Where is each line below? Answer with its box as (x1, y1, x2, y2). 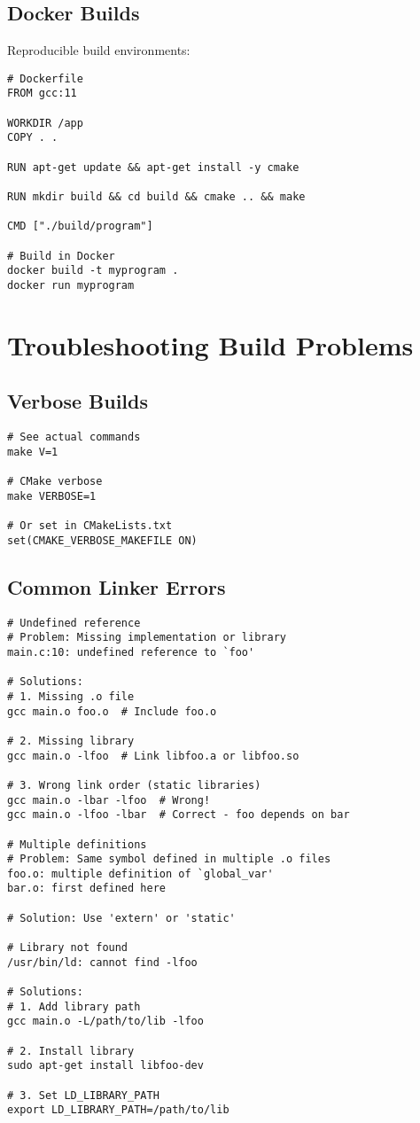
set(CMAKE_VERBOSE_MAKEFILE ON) (7, 534, 198, 547)
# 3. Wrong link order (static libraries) (7, 778, 261, 792)
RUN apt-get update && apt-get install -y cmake (7, 160, 299, 174)
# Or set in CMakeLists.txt (7, 519, 173, 533)
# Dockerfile (7, 72, 83, 85)
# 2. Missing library (7, 734, 135, 747)
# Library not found (7, 941, 128, 955)
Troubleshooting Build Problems (7, 326, 414, 363)
